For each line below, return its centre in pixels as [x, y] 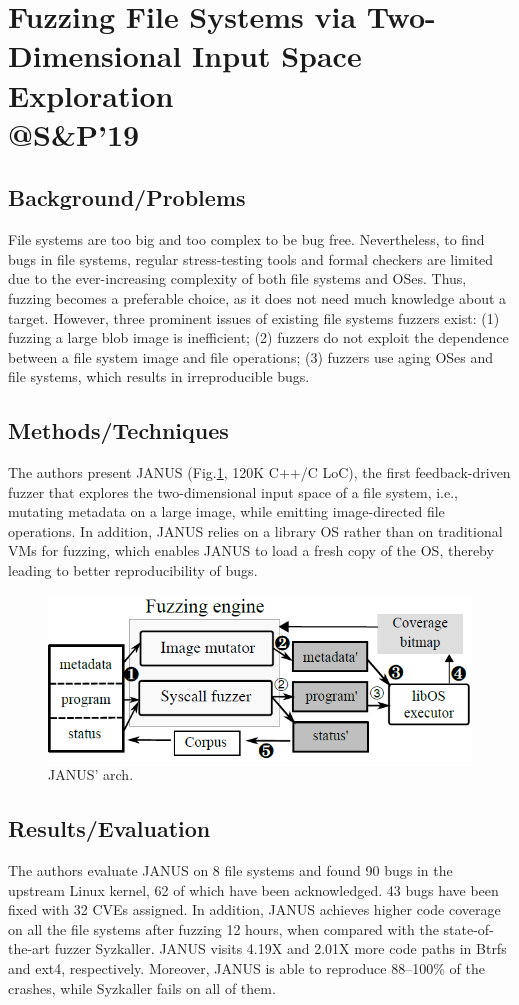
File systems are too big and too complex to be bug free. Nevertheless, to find [246, 239]
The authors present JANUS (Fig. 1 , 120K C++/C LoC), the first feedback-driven [259, 472]
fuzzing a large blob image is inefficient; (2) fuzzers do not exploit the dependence [258, 337]
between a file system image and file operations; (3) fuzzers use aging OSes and [251, 356]
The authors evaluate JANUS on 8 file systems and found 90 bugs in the [230, 870]
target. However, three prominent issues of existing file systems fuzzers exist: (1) [254, 317]
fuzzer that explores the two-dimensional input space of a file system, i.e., [233, 491]
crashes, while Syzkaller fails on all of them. [142, 987]
